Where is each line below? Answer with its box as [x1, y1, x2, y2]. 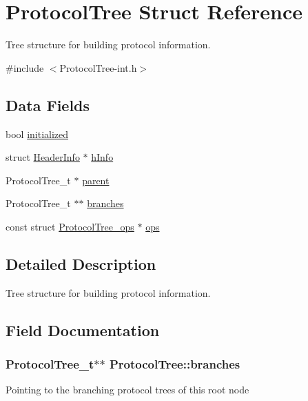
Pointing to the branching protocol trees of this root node [6, 382, 249, 397]
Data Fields [6, 94, 90, 115]
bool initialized [6, 126, 69, 141]
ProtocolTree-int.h [59, 60, 137, 75]
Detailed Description [6, 253, 156, 274]
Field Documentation [6, 319, 160, 340]
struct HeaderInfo [6, 150, 80, 164]
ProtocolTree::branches [109, 355, 240, 372]
